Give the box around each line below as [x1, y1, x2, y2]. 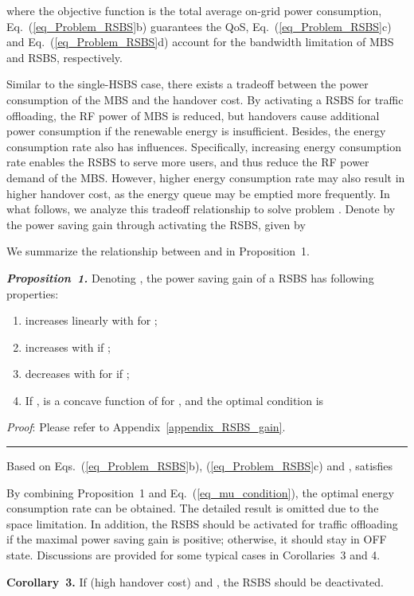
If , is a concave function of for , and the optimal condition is [25, 391, 324, 408]
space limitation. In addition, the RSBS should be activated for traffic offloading [6, 515, 398, 532]
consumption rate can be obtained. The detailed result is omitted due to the [6, 500, 379, 516]
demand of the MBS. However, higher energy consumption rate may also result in [6, 169, 405, 185]
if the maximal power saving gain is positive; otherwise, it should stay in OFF [6, 531, 387, 547]
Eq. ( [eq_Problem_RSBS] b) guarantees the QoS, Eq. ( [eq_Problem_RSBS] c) [6, 18, 392, 34]
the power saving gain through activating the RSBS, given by [6, 216, 306, 232]
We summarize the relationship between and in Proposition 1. [6, 243, 310, 259]
